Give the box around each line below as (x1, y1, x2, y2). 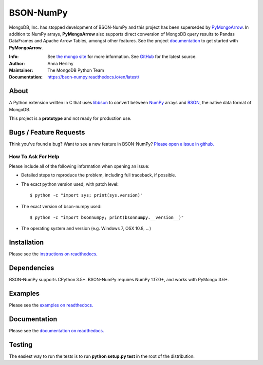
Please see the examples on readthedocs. (9, 302, 94, 308)
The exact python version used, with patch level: (21, 181, 119, 187)
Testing (9, 340, 33, 348)
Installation (9, 238, 44, 247)
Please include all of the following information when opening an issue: (9, 163, 150, 169)
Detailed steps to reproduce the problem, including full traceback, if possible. (21, 172, 176, 178)
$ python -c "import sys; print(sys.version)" (30, 192, 143, 198)
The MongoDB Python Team (47, 67, 104, 73)
